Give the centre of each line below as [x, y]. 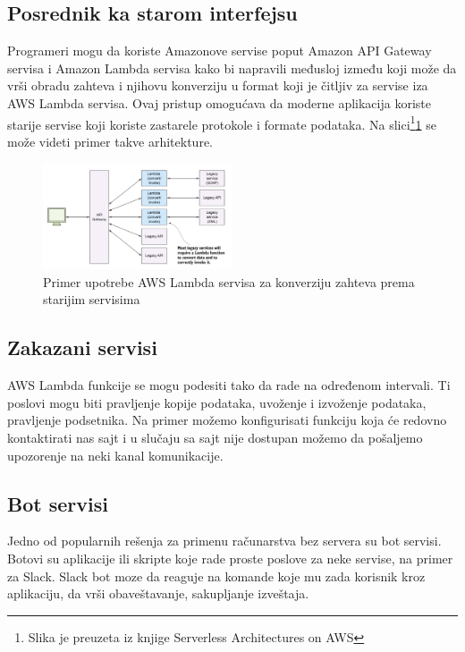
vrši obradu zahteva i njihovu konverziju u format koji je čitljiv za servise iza [218, 85]
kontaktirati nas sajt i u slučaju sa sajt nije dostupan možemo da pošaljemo [215, 438]
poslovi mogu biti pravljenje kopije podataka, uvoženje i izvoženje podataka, [217, 402]
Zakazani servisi [82, 347]
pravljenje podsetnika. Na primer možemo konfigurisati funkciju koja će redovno [227, 420]
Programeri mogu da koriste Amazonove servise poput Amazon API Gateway [220, 51]
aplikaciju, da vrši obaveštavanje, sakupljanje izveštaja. [158, 593]
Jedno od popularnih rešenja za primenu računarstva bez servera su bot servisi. [224, 541]
